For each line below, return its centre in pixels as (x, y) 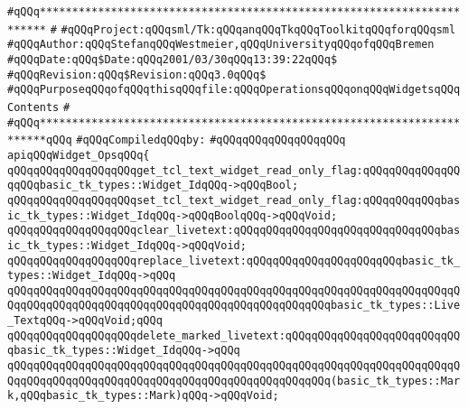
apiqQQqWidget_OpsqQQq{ (79, 155)
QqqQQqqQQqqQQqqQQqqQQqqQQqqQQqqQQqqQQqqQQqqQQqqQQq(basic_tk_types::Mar (234, 381)
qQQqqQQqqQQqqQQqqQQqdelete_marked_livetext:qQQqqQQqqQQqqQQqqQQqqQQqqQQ (234, 335)
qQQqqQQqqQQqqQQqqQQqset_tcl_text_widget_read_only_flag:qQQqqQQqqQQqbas (234, 200)
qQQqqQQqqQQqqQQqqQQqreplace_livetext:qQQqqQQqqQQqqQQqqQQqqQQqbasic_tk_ (234, 260)
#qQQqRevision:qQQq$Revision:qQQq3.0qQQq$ (137, 74)
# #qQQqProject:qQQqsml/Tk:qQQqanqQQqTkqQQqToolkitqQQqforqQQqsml (253, 29)
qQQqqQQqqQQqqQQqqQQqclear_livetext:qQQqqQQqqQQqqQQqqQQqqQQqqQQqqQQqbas (234, 231)
